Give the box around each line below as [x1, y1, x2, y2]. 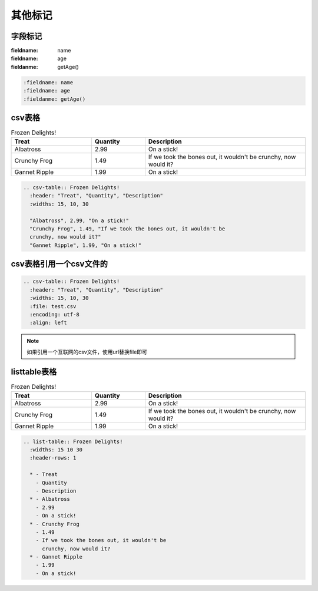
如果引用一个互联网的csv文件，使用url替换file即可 [26, 348, 147, 355]
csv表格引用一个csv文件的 [11, 259, 108, 269]
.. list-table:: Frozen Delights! [23, 438, 123, 445]
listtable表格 [11, 367, 57, 377]
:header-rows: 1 [29, 454, 77, 461]
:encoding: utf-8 [29, 311, 79, 318]
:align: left [29, 319, 67, 326]
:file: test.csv [29, 303, 77, 309]
